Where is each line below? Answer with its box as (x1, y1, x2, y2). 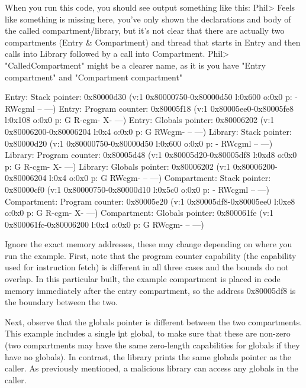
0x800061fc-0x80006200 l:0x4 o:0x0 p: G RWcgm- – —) (5, 218, 204, 230)
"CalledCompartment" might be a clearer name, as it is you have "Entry (5, 59, 266, 71)
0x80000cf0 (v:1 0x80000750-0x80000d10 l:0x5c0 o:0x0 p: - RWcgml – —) (5, 183, 270, 195)
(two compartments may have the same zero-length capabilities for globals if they (5, 339, 300, 351)
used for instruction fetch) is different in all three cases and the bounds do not (5, 261, 289, 273)
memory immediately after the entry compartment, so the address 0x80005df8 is (5, 284, 296, 296)
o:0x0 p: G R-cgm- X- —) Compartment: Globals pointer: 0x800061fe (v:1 (5, 206, 273, 219)
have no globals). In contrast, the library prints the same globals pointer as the (5, 350, 292, 363)
